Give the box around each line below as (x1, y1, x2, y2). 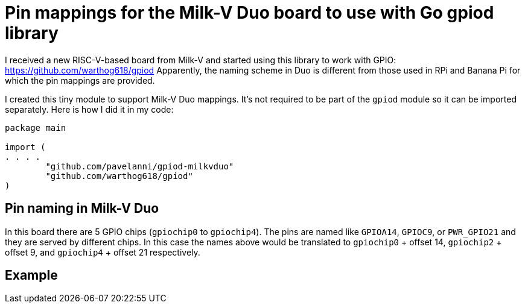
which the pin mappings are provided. (5, 75, 155, 86)
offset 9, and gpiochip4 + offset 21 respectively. (5, 247, 200, 257)
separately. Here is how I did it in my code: (5, 104, 174, 115)
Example (5, 268, 58, 283)
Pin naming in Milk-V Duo (5, 201, 159, 216)
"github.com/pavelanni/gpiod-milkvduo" (45, 161, 234, 171)
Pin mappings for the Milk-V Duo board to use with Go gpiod (5, 2, 494, 23)
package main (5, 122, 66, 133)
